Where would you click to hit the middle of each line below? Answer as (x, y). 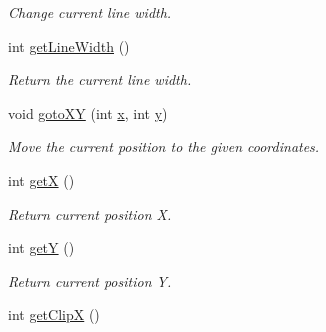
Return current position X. (90, 213)
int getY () (41, 247)
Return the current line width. (100, 79)
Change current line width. (90, 12)
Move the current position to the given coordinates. (164, 146)
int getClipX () (54, 314)
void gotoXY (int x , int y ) (88, 112)
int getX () (41, 179)
